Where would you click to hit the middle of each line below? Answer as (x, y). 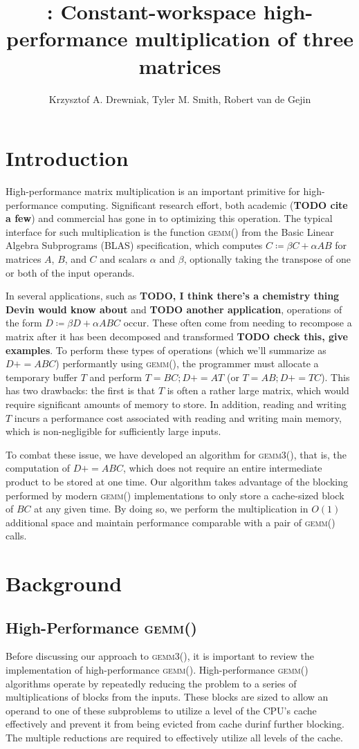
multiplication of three (245, 38)
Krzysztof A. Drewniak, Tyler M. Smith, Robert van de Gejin (180, 99)
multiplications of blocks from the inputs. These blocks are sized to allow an (167, 697)
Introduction (67, 158)
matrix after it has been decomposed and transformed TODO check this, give (177, 336)
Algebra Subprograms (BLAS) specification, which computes (134, 245)
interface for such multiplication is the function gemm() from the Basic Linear (170, 231)
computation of (38, 468)
